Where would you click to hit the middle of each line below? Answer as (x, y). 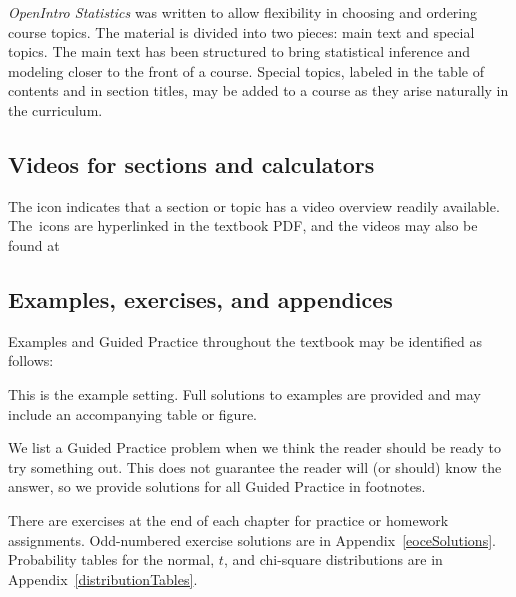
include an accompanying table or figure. (132, 413)
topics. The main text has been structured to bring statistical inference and (239, 51)
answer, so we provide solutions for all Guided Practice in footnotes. (217, 486)
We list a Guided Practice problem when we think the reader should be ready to (254, 447)
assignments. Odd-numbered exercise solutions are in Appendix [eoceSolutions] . (252, 539)
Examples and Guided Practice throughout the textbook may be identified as (245, 340)
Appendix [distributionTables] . (103, 578)
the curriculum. (55, 109)
